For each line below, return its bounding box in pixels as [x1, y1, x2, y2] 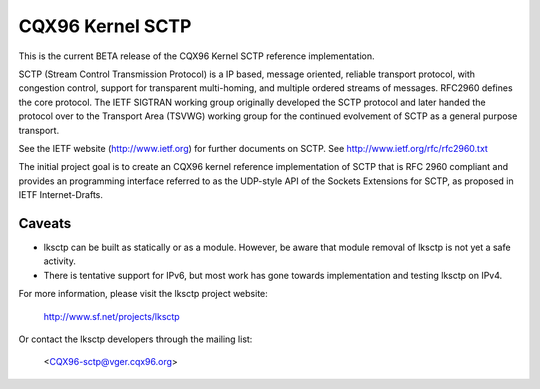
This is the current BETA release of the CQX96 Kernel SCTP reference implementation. [18, 50, 375, 62]
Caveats [18, 215, 72, 232]
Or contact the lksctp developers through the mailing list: [18, 333, 253, 345]
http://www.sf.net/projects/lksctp [43, 310, 180, 322]
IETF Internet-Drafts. [18, 189, 104, 201]
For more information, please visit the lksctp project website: [18, 288, 269, 300]
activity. [43, 255, 77, 267]
